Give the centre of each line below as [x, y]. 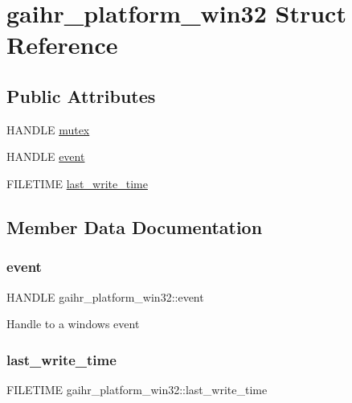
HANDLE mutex [48, 129]
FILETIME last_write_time [77, 183]
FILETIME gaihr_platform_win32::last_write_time [137, 389]
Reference [62, 45]
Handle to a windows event [73, 324]
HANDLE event [46, 156]
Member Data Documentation [135, 226]
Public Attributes [81, 95]
